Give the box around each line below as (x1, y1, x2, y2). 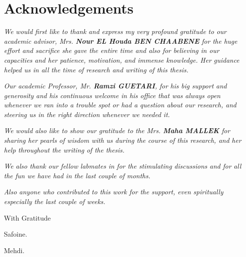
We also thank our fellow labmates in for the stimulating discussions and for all (4, 161, 241, 171)
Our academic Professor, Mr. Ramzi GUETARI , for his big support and (4, 81, 227, 91)
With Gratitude (4, 212, 51, 223)
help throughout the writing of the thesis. (4, 144, 124, 154)
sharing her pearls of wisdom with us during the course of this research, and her (4, 135, 242, 145)
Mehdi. (4, 245, 25, 255)
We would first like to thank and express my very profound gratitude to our (4, 26, 227, 36)
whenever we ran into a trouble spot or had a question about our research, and (4, 100, 237, 110)
